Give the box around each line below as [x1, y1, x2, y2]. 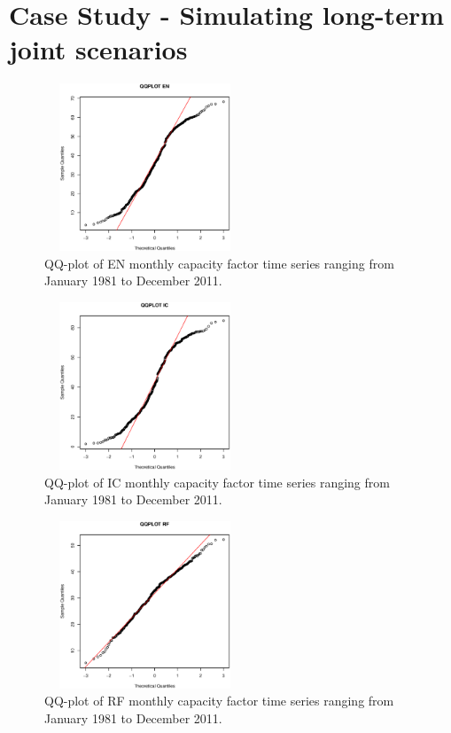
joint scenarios [9, 31, 188, 67]
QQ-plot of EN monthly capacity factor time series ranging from [44, 253, 394, 272]
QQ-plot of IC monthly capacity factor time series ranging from [44, 472, 390, 491]
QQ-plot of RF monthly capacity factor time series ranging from [44, 691, 394, 710]
